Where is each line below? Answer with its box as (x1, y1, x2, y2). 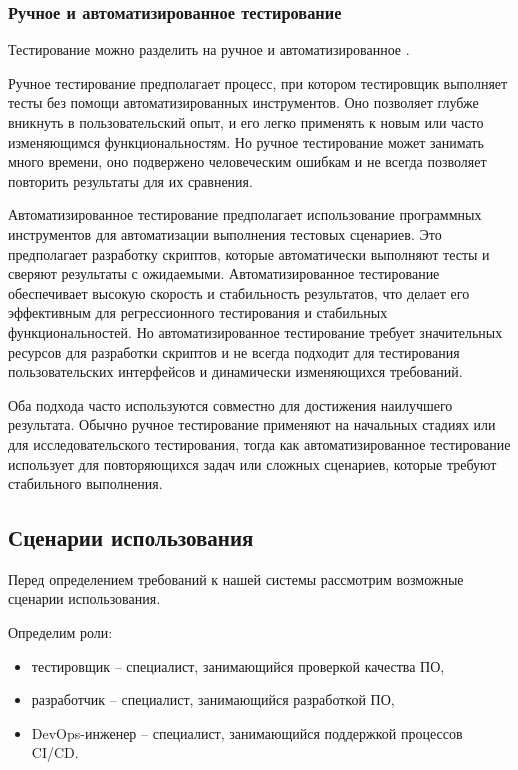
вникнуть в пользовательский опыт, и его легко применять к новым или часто (8, 112, 484, 132)
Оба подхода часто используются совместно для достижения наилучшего (8, 394, 453, 415)
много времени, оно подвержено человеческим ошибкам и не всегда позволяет (8, 151, 487, 172)
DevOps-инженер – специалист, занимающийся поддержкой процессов (31, 722, 463, 743)
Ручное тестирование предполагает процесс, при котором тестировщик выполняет (8, 72, 508, 93)
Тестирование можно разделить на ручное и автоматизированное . (8, 39, 410, 60)
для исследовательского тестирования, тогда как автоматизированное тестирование (8, 433, 511, 454)
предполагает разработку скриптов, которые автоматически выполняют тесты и (8, 243, 490, 264)
